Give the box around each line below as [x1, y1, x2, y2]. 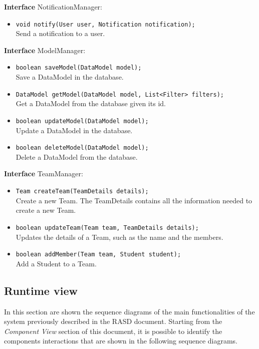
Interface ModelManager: [4, 45, 86, 55]
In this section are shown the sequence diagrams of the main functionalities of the [4, 306, 255, 316]
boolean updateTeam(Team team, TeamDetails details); [16, 224, 199, 231]
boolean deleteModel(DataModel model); [16, 144, 149, 152]
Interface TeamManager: [4, 168, 83, 179]
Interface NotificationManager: [4, 2, 102, 12]
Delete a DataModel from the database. [16, 151, 138, 162]
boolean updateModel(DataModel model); [16, 117, 149, 125]
